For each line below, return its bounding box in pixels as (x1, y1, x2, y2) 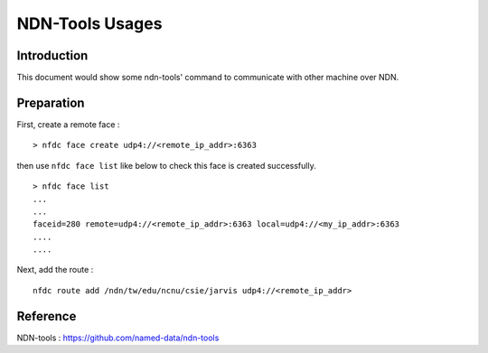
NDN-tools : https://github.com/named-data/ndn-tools (16, 332, 220, 343)
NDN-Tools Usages (16, 14, 163, 33)
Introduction (16, 48, 89, 63)
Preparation (16, 95, 85, 110)
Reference (16, 308, 77, 324)
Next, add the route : (16, 265, 94, 275)
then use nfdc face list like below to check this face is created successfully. (16, 160, 316, 171)
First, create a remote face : (16, 118, 120, 130)
